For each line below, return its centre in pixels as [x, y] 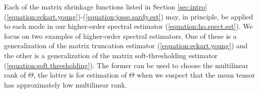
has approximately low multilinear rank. [66, 84]
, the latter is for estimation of [80, 75]
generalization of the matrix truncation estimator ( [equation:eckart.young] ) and [126, 46]
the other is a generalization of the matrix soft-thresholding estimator [111, 55]
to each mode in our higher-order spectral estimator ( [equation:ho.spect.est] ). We [128, 26]
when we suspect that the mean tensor [196, 75]
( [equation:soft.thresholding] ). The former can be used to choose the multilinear [126, 65]
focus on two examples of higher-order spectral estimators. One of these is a [120, 36]
